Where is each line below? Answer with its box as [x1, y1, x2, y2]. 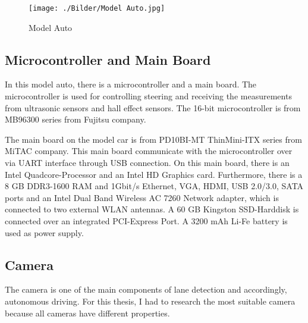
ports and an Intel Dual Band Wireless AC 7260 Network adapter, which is [5, 191, 279, 203]
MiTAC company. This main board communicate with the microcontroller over [5, 145, 293, 157]
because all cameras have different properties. [5, 306, 170, 319]
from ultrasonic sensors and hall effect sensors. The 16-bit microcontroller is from [5, 101, 301, 114]
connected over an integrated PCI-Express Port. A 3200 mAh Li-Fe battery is [5, 214, 288, 227]
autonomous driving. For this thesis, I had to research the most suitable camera [5, 294, 296, 307]
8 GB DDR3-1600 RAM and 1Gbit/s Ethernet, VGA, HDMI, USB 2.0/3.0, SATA [5, 180, 304, 192]
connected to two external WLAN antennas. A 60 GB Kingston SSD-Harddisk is [5, 203, 299, 215]
